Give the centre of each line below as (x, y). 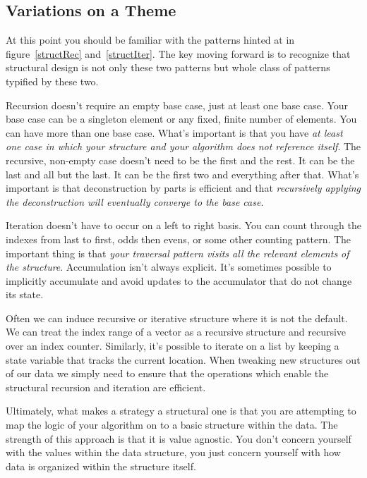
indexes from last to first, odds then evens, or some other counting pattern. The (179, 239)
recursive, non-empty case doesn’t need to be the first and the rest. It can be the (180, 160)
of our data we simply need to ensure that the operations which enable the (167, 373)
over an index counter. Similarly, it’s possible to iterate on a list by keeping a (173, 346)
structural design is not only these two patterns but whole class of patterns (168, 67)
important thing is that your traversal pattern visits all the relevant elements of (178, 253)
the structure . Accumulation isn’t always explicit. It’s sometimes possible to (169, 267)
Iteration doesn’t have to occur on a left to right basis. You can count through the (184, 225)
